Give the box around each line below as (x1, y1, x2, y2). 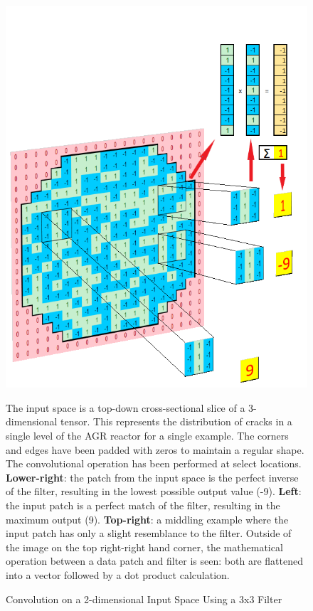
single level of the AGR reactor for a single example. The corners (6, 428, 289, 443)
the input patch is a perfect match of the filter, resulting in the (6, 498, 280, 512)
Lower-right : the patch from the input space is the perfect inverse (6, 469, 299, 484)
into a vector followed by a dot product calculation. (6, 567, 230, 582)
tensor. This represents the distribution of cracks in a (60, 414, 292, 429)
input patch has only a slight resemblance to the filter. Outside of (6, 526, 292, 541)
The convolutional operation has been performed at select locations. (6, 456, 302, 471)
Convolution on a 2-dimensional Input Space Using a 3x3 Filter (6, 591, 282, 606)
